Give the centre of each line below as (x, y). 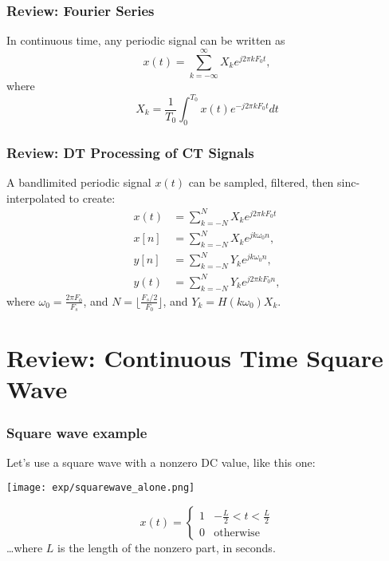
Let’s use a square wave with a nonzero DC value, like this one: (161, 462)
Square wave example (77, 432)
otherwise (237, 533)
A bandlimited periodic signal (79, 182)
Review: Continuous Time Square (195, 358)
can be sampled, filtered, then (261, 182)
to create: (92, 198)
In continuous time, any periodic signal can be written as (146, 40)
